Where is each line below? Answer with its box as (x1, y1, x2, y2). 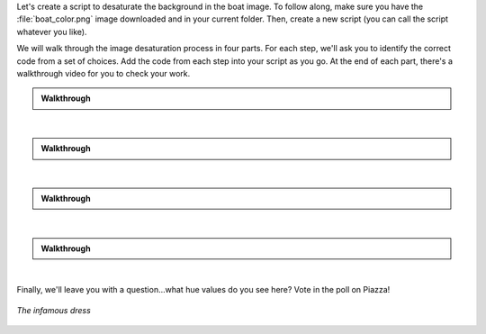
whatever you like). (16, 26, 87, 37)
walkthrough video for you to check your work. (16, 68, 191, 78)
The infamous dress (16, 304, 92, 315)
